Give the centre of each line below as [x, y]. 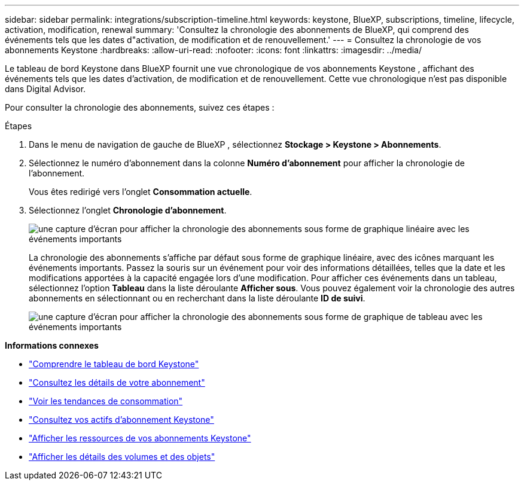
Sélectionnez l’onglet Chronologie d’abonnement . [128, 210]
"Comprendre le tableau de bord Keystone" [114, 364]
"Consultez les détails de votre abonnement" [117, 382]
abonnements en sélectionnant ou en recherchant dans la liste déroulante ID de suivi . [197, 298]
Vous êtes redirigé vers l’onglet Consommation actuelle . [141, 192]
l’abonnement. [57, 173]
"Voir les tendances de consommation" [106, 401]
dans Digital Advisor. [45, 89]
